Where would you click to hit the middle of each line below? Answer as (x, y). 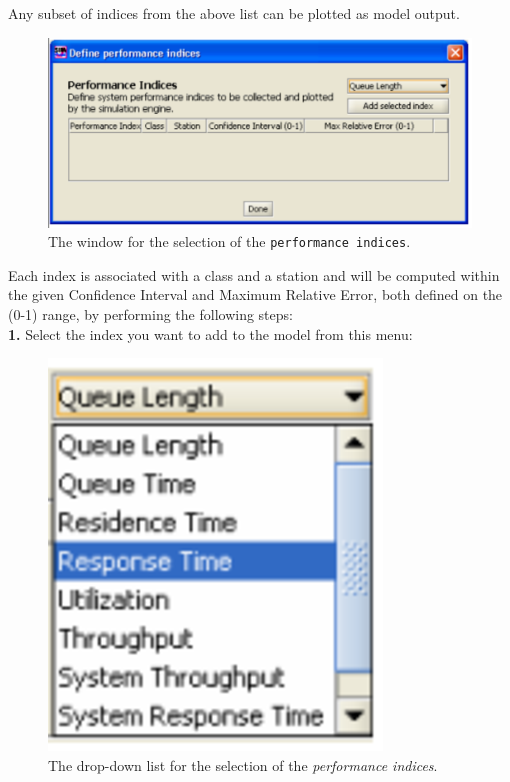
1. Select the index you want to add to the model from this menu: (210, 333)
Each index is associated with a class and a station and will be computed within (254, 274)
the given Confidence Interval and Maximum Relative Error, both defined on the (255, 294)
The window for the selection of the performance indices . (229, 241)
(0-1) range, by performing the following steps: (150, 314)
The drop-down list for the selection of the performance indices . (243, 764)
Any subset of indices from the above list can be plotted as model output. (234, 13)
